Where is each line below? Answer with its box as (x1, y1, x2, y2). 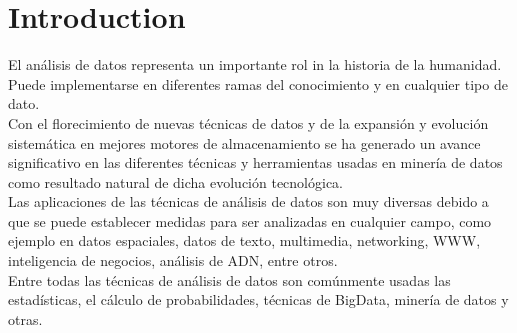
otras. (8, 308, 43, 329)
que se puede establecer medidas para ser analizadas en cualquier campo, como (8, 210, 492, 231)
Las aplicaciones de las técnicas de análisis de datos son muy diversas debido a (8, 191, 489, 212)
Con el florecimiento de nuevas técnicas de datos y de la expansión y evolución (8, 112, 489, 133)
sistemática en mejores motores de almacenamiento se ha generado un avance (8, 132, 481, 153)
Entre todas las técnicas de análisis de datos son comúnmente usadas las (8, 269, 451, 290)
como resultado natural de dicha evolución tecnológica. (8, 171, 343, 192)
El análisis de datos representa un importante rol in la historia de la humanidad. (8, 54, 502, 75)
